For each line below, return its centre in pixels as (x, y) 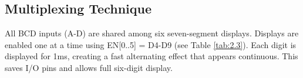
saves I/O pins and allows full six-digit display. (89, 67)
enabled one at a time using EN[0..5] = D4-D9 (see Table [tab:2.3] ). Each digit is (151, 44)
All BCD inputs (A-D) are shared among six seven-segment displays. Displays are (152, 33)
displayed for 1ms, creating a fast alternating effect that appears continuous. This (151, 56)
